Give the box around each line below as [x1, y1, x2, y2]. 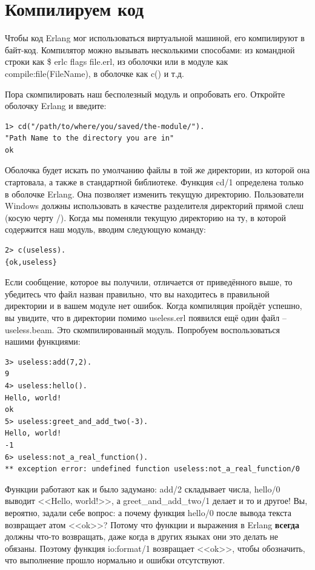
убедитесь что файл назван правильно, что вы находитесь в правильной [5, 287, 270, 300]
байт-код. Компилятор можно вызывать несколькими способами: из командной [5, 43, 295, 56]
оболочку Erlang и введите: [5, 99, 107, 112]
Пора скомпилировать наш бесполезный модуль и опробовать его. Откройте [5, 87, 285, 100]
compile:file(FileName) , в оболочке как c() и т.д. [5, 67, 184, 79]
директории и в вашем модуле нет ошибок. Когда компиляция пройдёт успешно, [5, 299, 302, 312]
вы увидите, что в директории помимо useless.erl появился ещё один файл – [5, 311, 287, 323]
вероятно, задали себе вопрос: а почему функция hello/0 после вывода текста [5, 506, 291, 519]
